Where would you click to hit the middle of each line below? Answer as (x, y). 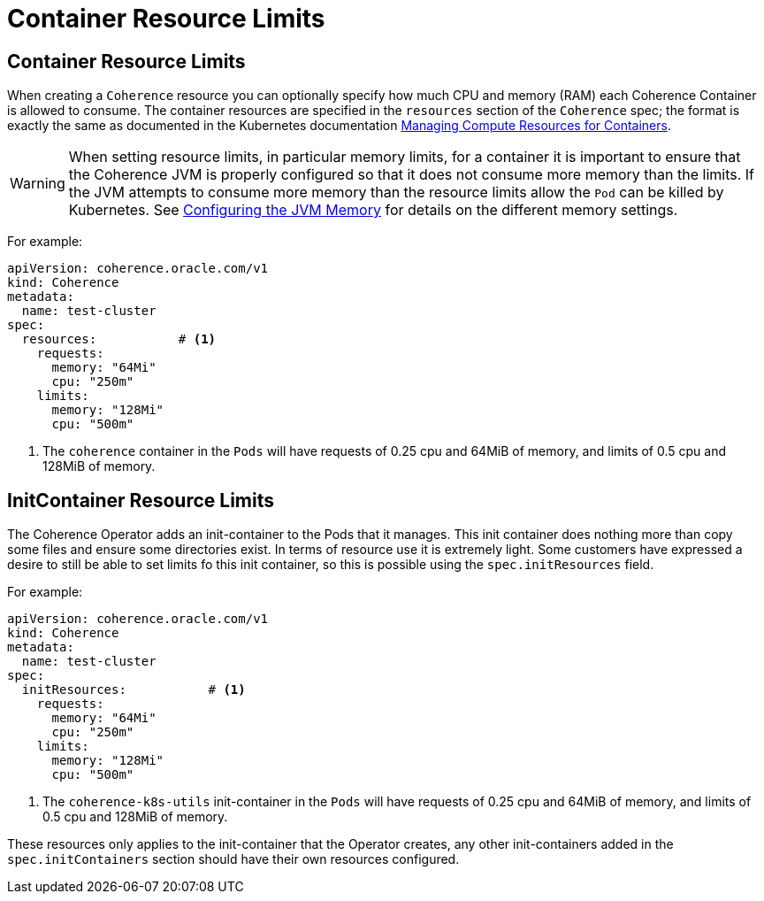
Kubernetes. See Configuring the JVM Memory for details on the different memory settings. (373, 210)
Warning (38, 184)
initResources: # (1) (134, 690)
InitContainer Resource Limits (141, 500)
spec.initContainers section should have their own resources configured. (233, 859)
